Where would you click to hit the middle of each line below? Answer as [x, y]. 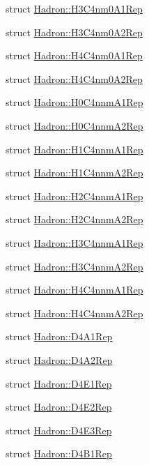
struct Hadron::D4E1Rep [59, 383]
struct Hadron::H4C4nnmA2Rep [74, 313]
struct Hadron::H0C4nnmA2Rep [74, 125]
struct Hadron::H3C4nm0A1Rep [74, 8]
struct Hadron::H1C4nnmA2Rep [74, 173]
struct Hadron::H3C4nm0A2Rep [74, 32]
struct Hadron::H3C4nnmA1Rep [74, 242]
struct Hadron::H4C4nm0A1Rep [74, 55]
